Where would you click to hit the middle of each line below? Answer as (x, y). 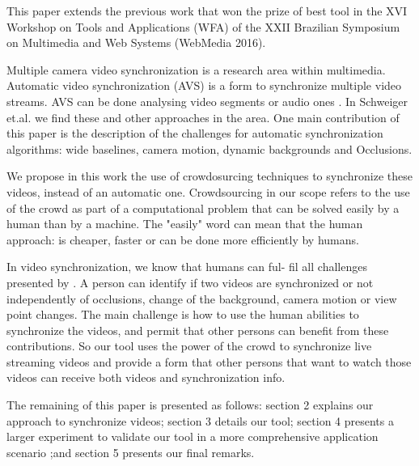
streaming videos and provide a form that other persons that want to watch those (209, 361)
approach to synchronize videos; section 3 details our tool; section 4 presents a (200, 420)
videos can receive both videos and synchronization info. (146, 377)
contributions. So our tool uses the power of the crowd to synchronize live (189, 346)
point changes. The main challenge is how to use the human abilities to (183, 314)
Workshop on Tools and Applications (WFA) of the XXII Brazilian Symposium (203, 26)
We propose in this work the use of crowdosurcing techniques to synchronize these (209, 176)
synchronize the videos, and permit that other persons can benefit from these (198, 330)
